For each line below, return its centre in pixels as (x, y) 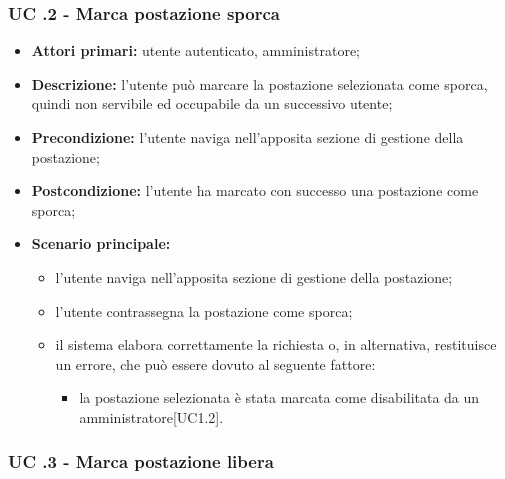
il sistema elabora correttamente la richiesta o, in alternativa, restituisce (276, 344)
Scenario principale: (101, 243)
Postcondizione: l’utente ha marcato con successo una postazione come (255, 190)
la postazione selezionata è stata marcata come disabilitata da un (279, 397)
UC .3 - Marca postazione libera (141, 461)
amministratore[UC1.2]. (151, 416)
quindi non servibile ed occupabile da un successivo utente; (212, 103)
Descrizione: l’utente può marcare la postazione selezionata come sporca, (259, 83)
